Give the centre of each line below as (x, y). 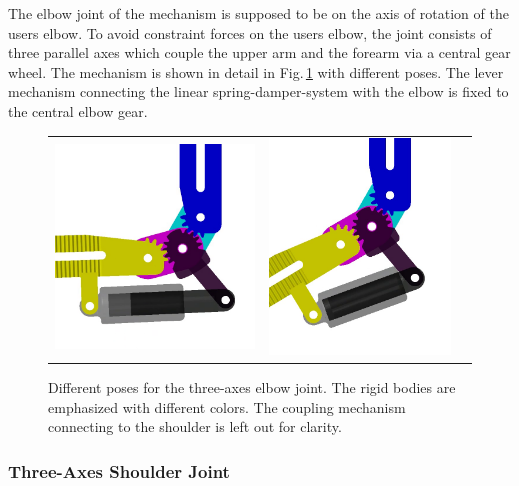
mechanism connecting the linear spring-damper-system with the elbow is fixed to (258, 91)
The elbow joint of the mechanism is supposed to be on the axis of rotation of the (258, 13)
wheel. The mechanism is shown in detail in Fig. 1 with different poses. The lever (256, 71)
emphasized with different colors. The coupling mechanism (227, 406)
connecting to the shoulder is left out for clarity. (195, 426)
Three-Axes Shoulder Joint (119, 470)
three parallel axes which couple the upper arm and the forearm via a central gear (259, 52)
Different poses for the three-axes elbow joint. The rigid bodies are (252, 387)
